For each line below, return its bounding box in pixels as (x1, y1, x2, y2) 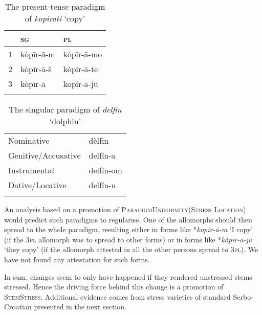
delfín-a (89, 149, 116, 161)
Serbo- (233, 291, 253, 302)
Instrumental (8, 164, 54, 176)
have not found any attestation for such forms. (4, 254, 150, 264)
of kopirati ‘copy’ (25, 12, 85, 24)
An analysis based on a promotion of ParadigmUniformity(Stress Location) (4, 204, 246, 214)
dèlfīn (89, 134, 109, 146)
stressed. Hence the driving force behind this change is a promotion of (4, 281, 224, 292)
